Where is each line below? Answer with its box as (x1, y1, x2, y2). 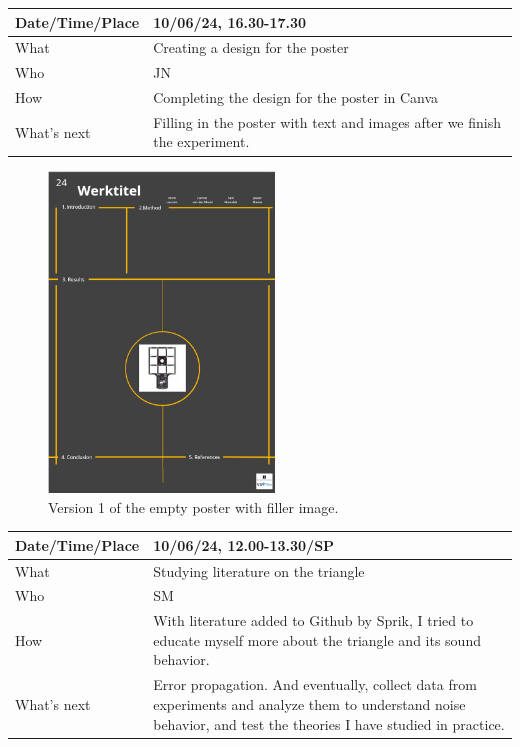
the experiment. (153, 131, 250, 152)
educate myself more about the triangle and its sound (153, 629, 481, 650)
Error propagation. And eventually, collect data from (153, 674, 477, 695)
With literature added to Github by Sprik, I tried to (153, 610, 474, 631)
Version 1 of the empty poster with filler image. (48, 496, 339, 517)
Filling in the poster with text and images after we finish (153, 111, 501, 132)
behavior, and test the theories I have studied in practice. (153, 713, 505, 734)
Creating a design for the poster (153, 37, 349, 58)
